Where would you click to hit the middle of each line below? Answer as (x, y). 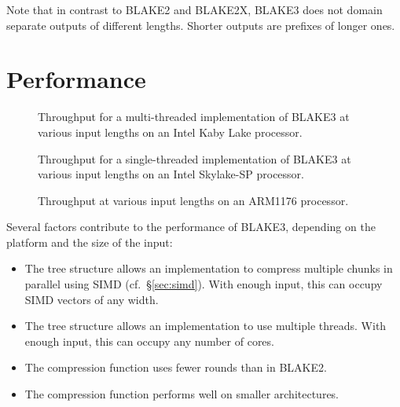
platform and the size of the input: (90, 242)
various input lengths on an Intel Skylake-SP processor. (171, 174)
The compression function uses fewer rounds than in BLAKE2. (176, 367)
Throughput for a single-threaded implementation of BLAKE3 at (194, 158)
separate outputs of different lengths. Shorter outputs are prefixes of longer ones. (201, 25)
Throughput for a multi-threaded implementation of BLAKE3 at (194, 117)
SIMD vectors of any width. (92, 299)
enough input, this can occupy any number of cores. (149, 341)
